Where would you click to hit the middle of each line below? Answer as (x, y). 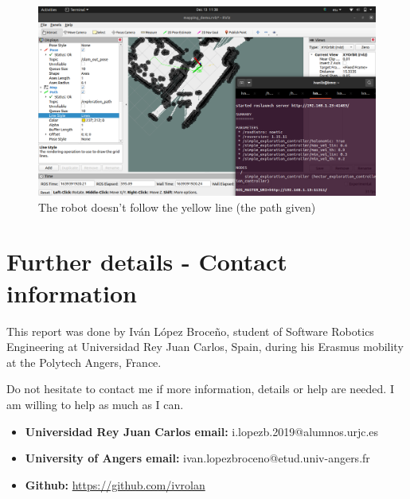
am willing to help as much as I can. (95, 404)
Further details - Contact (147, 261)
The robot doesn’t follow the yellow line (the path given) (177, 207)
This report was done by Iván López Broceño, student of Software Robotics (190, 331)
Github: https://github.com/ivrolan (115, 484)
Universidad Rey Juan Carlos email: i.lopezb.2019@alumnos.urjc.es (202, 431)
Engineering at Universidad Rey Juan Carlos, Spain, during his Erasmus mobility (205, 347)
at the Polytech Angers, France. (84, 362)
